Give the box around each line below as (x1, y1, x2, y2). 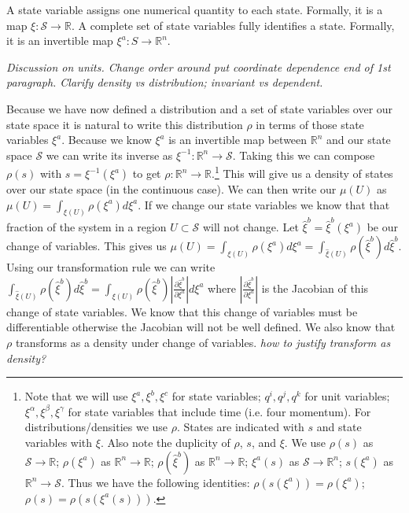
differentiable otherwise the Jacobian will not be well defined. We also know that (6, 319, 396, 335)
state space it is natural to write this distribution (6, 116, 243, 132)
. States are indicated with (176, 419, 304, 435)
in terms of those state (256, 116, 364, 132)
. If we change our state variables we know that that (138, 196, 390, 212)
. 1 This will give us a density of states (212, 163, 393, 181)
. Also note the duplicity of (100, 434, 230, 450)
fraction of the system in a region (6, 219, 167, 235)
